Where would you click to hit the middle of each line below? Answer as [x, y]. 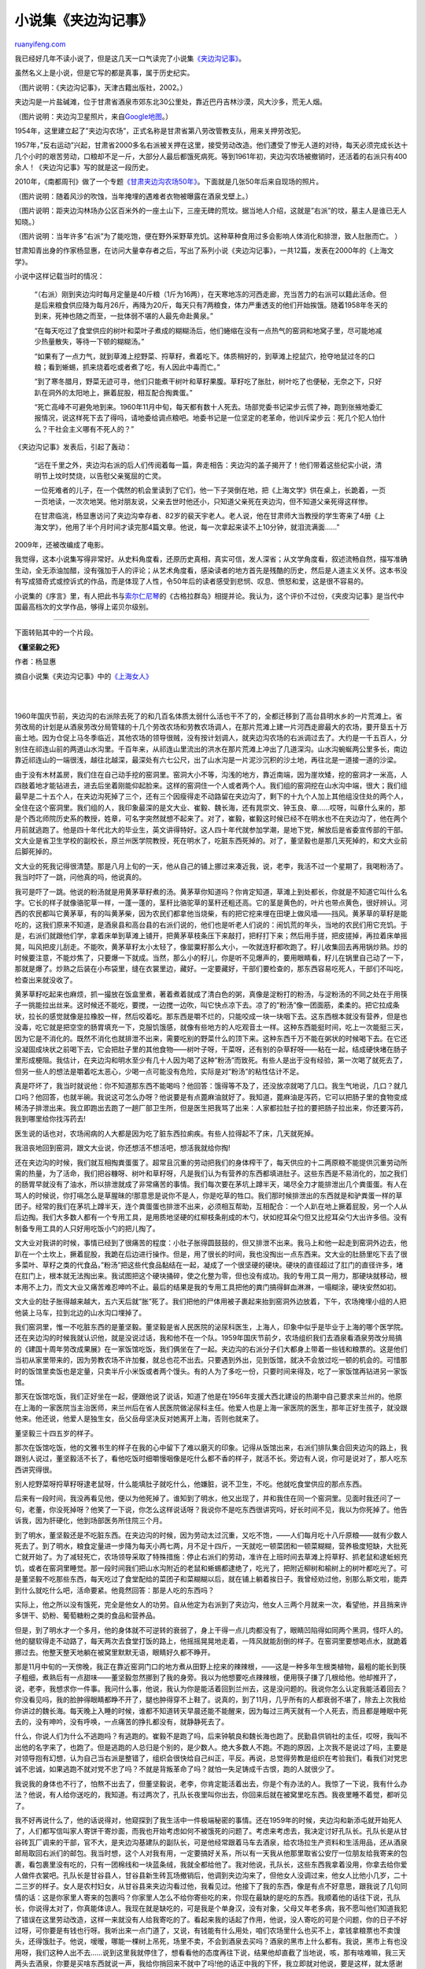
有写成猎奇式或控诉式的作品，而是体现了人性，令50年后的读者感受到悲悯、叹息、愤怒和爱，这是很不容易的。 [191, 581]
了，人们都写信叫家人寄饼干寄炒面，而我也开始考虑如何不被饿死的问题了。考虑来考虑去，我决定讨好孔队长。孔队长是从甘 [211, 1831]
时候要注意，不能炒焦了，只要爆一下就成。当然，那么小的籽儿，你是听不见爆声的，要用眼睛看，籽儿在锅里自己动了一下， [211, 958]
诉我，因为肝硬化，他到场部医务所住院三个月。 [91, 1521]
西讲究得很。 [35, 1470]
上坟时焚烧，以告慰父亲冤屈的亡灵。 [106, 476]
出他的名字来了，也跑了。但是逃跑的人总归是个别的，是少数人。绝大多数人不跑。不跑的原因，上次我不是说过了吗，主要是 [211, 1747]
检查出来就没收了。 [46, 980]
